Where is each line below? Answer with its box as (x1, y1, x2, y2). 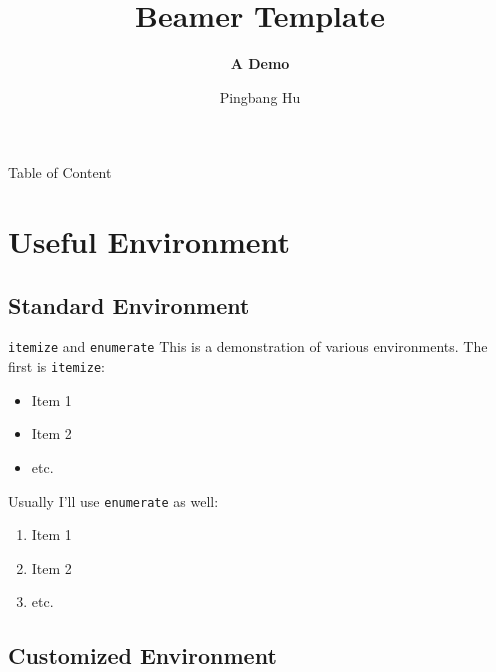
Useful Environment (8, 221, 291, 262)
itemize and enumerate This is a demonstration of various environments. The (8, 336, 488, 357)
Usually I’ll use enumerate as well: (8, 490, 219, 511)
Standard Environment (8, 289, 250, 320)
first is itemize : (8, 356, 105, 377)
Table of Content (8, 162, 112, 183)
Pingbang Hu (219, 86, 301, 107)
